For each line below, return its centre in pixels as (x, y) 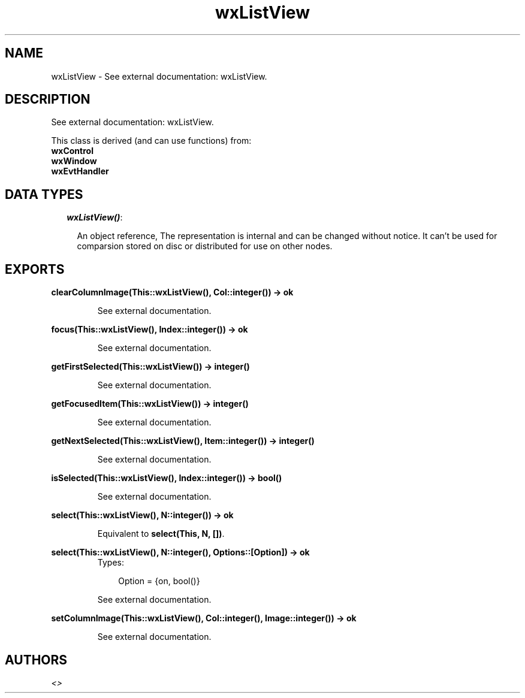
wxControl (72, 151)
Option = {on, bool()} (159, 581)
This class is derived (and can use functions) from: (151, 141)
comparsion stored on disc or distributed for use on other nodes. (205, 246)
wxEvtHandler (80, 171)
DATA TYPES (44, 194)
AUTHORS (36, 660)
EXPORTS (35, 269)
